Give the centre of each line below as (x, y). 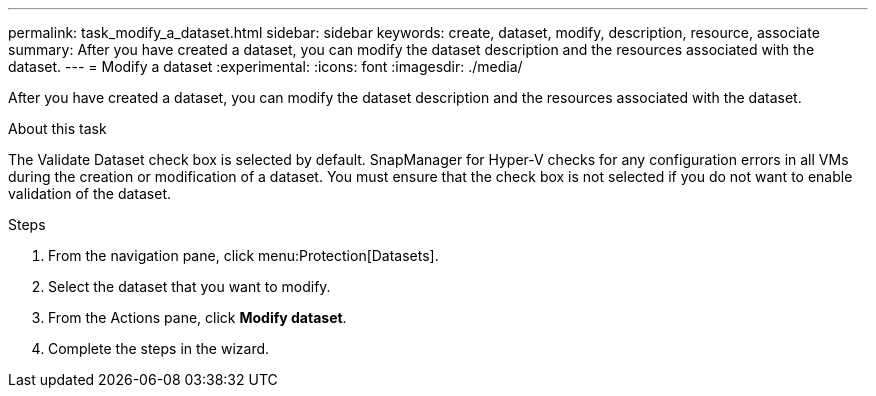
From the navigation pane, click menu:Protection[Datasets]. (243, 255)
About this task (57, 128)
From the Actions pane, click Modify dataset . (197, 317)
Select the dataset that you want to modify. (189, 286)
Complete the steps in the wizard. (159, 348)
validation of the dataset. (90, 193)
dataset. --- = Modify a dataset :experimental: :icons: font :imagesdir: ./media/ (265, 66)
